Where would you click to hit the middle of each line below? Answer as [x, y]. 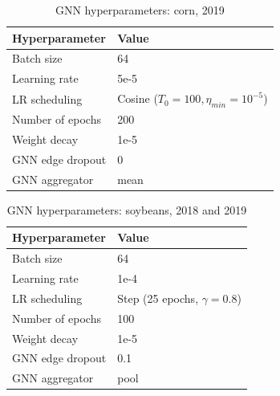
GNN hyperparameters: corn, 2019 [140, 10]
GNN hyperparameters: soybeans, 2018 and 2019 [127, 209]
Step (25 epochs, [158, 298]
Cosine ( [138, 98]
